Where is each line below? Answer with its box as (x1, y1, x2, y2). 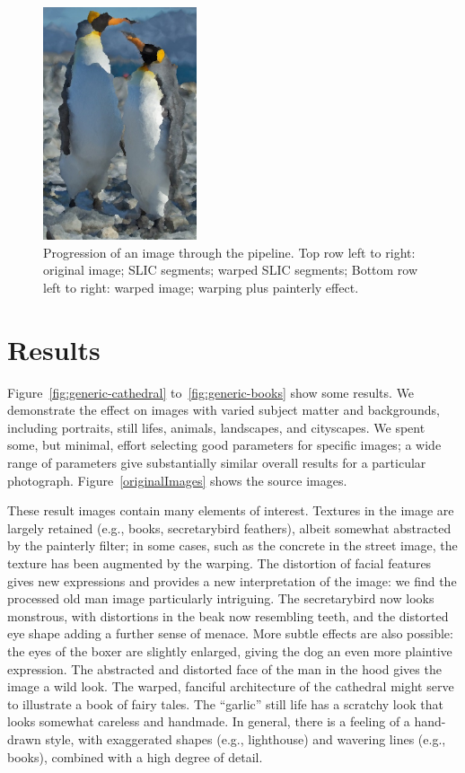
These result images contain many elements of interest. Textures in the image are (7, 501, 454, 520)
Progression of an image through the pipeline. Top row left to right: (43, 242, 416, 261)
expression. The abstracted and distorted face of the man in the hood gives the (7, 659, 442, 678)
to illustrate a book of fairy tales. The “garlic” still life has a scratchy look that (7, 694, 443, 713)
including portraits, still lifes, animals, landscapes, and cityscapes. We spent (7, 417, 426, 436)
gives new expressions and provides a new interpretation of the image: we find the (7, 571, 457, 590)
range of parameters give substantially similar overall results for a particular (7, 453, 426, 472)
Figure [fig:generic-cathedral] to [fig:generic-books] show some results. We (7, 382, 415, 401)
